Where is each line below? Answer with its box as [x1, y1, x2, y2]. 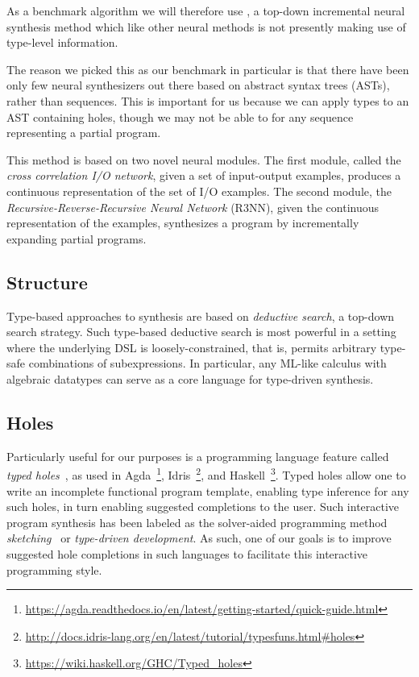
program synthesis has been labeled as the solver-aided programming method [6, 513, 388, 530]
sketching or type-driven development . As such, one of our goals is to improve [6, 530, 392, 546]
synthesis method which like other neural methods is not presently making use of [6, 18, 406, 35]
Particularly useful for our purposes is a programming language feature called [6, 447, 389, 464]
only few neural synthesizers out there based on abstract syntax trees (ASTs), [6, 77, 390, 93]
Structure [6, 269, 88, 294]
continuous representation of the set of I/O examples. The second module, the [6, 182, 392, 199]
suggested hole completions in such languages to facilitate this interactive [6, 545, 368, 562]
